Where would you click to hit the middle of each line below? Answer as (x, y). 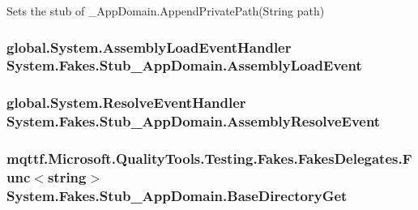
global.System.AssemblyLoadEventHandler (149, 47)
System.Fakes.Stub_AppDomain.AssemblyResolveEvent (194, 121)
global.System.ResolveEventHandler (126, 103)
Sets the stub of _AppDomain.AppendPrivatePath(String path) (166, 11)
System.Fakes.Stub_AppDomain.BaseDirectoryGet (177, 195)
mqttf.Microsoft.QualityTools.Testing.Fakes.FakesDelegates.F (209, 159)
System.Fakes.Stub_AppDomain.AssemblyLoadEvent (184, 65)
